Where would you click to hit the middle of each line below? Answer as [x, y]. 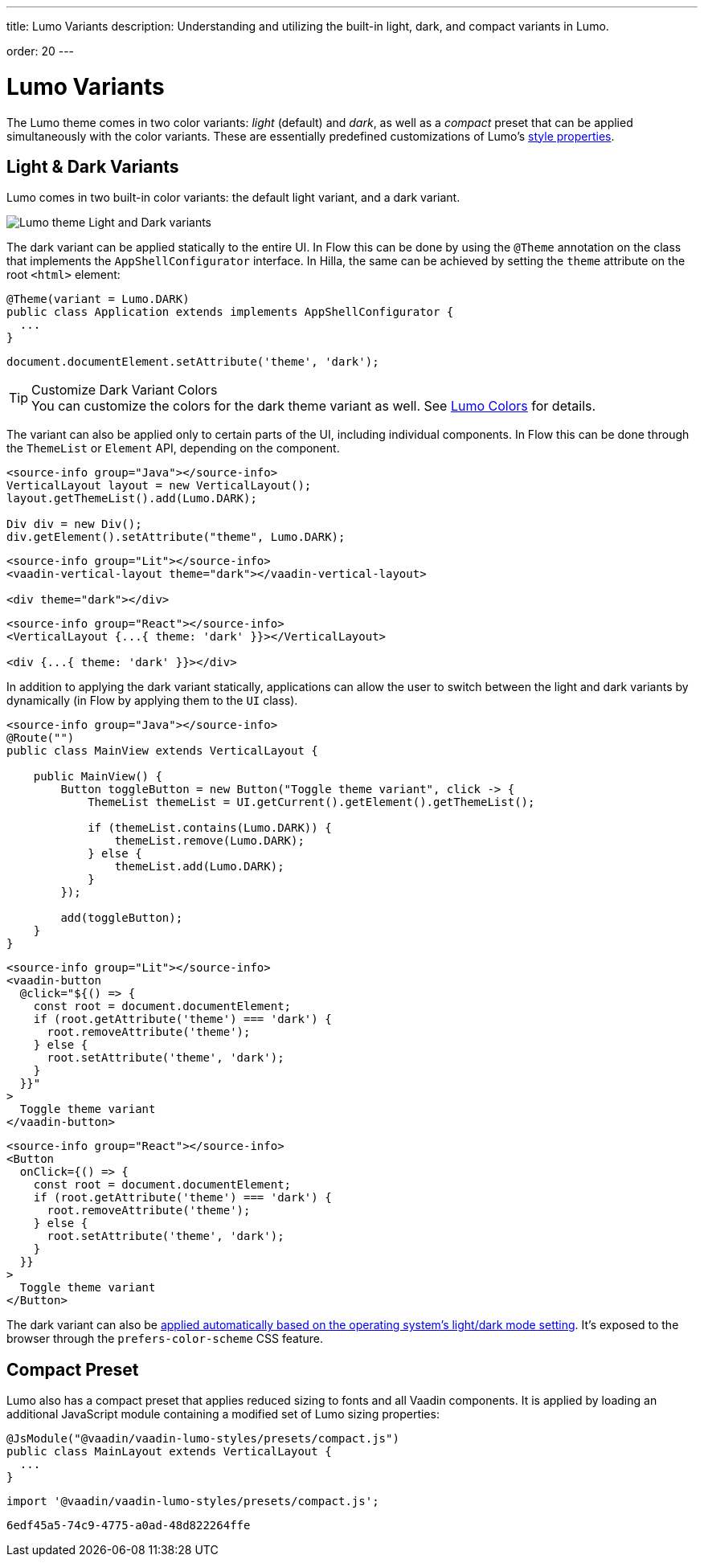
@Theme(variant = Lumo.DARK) [98, 299]
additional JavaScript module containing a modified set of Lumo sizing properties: [223, 1414]
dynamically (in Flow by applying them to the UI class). [152, 701]
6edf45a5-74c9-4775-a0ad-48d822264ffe [129, 1526]
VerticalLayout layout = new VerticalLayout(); [159, 486]
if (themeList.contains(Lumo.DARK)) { [210, 828]
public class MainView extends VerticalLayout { [162, 751]
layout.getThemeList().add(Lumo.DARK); [132, 499]
